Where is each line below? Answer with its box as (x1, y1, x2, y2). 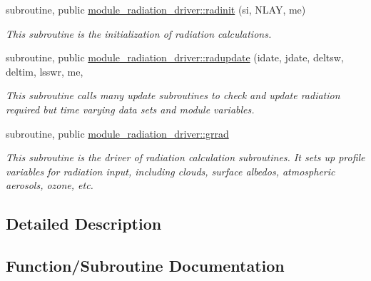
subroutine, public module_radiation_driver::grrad (6, 126, 229, 140)
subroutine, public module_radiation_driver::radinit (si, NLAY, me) (6, 2, 306, 16)
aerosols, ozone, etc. (6, 178, 93, 193)
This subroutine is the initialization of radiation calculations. (6, 26, 272, 41)
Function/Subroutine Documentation (6, 255, 285, 277)
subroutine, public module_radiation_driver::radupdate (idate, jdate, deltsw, (6, 50, 344, 65)
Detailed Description (6, 213, 162, 235)
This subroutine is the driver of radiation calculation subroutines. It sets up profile (6, 150, 365, 165)
